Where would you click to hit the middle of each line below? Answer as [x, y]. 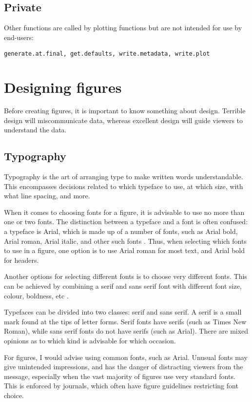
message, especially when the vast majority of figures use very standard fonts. [120, 376]
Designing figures [63, 87]
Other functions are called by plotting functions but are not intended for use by [123, 28]
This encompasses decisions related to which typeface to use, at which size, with [124, 186]
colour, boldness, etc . [36, 295]
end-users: [19, 37]
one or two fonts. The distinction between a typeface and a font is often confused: [126, 222]
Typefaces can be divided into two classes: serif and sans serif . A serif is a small [123, 312]
